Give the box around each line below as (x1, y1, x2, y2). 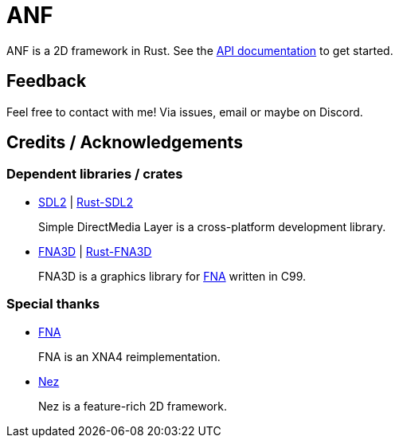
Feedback (6, 71, 87, 92)
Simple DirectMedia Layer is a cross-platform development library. (38, 219, 386, 234)
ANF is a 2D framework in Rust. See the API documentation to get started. (6, 43, 393, 57)
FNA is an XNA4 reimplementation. (38, 349, 221, 363)
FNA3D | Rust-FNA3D (38, 244, 152, 258)
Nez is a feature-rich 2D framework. (38, 399, 228, 413)
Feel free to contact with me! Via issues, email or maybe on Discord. (6, 104, 363, 119)
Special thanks (6, 296, 100, 312)
